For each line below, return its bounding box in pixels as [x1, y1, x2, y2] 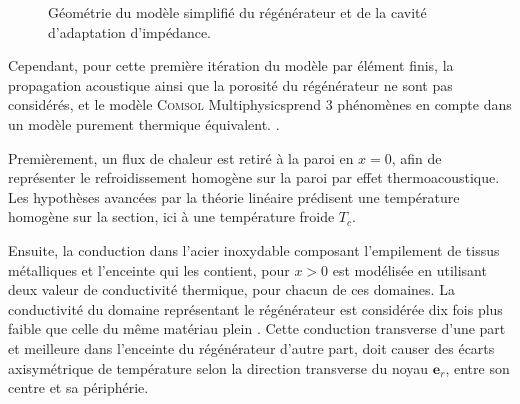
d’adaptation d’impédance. [48, 21, 211, 42]
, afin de [391, 147, 442, 168]
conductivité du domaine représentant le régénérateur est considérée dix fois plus [8, 298, 503, 319]
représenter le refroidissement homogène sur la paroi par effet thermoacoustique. [8, 167, 500, 188]
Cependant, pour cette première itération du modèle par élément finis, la [8, 55, 454, 76]
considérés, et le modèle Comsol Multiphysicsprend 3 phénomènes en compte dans [8, 94, 512, 115]
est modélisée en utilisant [332, 259, 487, 280]
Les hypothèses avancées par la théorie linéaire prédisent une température [8, 186, 460, 207]
